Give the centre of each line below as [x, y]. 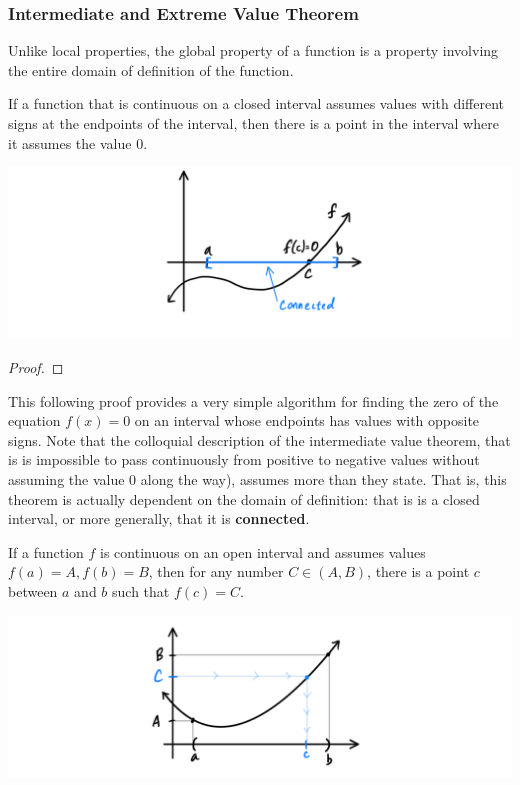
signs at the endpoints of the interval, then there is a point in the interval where [253, 123]
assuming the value [66, 479]
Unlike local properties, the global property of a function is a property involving [253, 50]
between [33, 590]
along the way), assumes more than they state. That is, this [323, 479]
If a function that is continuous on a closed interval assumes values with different [256, 103]
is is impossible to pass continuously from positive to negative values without [244, 459]
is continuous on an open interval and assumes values [263, 551]
